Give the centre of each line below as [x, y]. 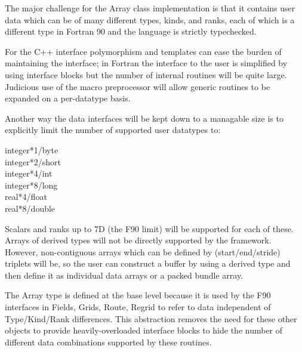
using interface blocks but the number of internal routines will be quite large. [146, 74]
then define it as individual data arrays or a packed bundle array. [124, 275]
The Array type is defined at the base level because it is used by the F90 [138, 295]
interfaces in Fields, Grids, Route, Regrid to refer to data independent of [138, 307]
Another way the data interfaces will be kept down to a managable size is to [144, 118]
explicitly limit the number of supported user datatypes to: [113, 130]
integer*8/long [31, 185]
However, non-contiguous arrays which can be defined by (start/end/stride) [143, 251]
